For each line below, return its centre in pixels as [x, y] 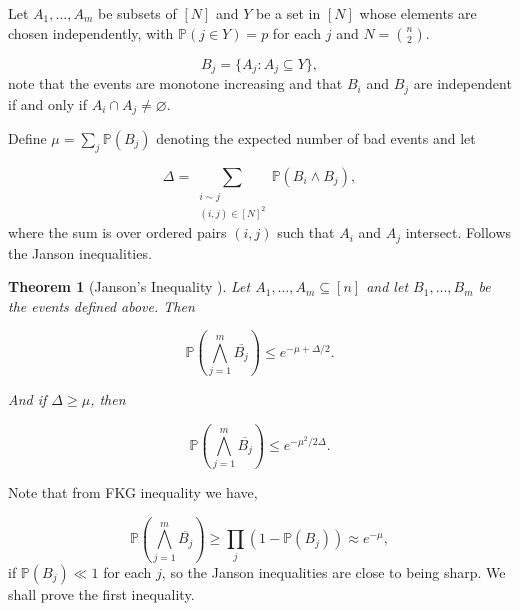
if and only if [47, 103]
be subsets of [137, 13]
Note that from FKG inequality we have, [133, 492]
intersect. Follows [458, 232]
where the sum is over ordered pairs [117, 232]
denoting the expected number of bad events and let [316, 137]
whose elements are [418, 13]
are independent [462, 83]
